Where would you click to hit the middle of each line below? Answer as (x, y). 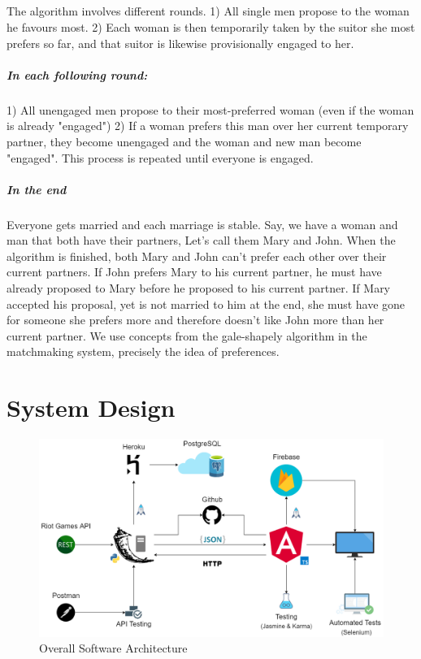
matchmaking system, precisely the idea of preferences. (143, 351)
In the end (37, 189)
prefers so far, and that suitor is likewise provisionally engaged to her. (180, 43)
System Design (91, 408)
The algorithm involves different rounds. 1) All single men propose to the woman (208, 11)
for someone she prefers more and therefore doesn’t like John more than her (195, 320)
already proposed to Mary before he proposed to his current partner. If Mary (199, 288)
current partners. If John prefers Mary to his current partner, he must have (194, 272)
